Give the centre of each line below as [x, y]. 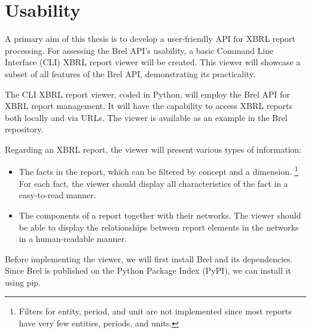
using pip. [23, 282]
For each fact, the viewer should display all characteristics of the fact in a [153, 183]
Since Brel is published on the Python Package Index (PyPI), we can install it [148, 270]
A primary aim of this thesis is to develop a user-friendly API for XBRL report [150, 39]
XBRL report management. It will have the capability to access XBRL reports [149, 106]
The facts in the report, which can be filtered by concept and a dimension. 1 [158, 171]
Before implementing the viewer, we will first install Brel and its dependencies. [149, 258]
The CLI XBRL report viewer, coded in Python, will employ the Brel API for [147, 94]
